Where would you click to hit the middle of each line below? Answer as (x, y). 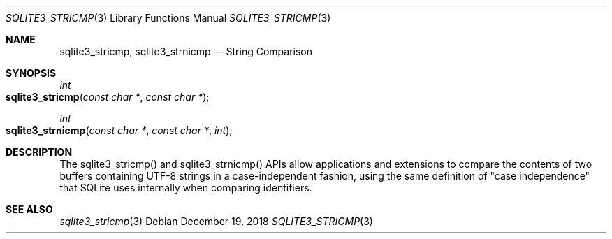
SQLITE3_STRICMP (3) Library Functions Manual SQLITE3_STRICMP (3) (168, 18)
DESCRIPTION (39, 152)
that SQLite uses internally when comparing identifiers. (186, 188)
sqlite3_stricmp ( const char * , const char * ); (108, 97)
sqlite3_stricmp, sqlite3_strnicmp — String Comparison (186, 51)
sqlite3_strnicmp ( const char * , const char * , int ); (119, 130)
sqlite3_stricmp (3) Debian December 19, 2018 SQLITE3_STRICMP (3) (216, 221)
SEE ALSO (29, 209)
